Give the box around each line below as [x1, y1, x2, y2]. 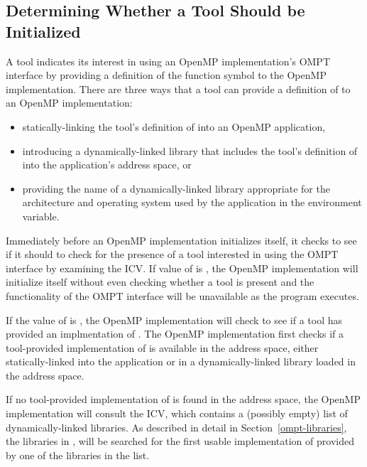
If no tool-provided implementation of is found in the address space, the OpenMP [6, 392, 361, 407]
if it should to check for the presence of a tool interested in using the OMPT [6, 247, 339, 262]
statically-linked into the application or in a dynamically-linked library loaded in [6, 354, 356, 369]
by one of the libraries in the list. [6, 447, 150, 462]
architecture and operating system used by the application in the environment [22, 195, 362, 210]
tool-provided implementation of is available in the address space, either [6, 340, 319, 355]
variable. [22, 208, 60, 223]
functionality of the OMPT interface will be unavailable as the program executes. [6, 288, 359, 303]
